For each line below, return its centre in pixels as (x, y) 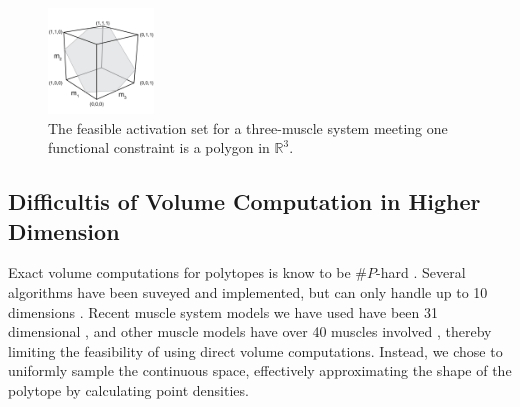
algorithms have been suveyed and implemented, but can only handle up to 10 (248, 291)
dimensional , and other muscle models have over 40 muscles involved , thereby (250, 331)
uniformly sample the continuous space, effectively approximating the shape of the (260, 370)
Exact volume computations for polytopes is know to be (179, 272)
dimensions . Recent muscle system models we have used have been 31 (223, 311)
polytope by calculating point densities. (128, 389)
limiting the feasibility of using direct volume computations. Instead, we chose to (255, 350)
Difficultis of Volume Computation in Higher (244, 201)
